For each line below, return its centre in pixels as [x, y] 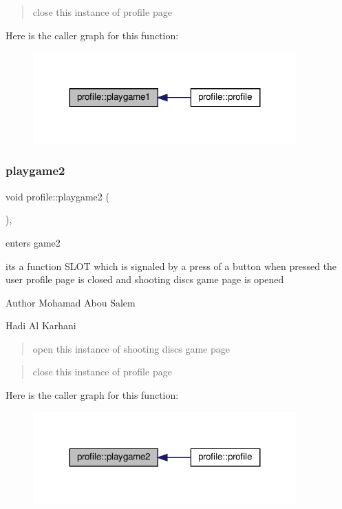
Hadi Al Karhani [41, 325]
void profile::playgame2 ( [57, 196]
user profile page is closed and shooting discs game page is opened [145, 279]
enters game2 [33, 242]
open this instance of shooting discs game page [131, 348]
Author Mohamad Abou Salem [71, 302]
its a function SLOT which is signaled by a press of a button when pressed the [171, 266]
